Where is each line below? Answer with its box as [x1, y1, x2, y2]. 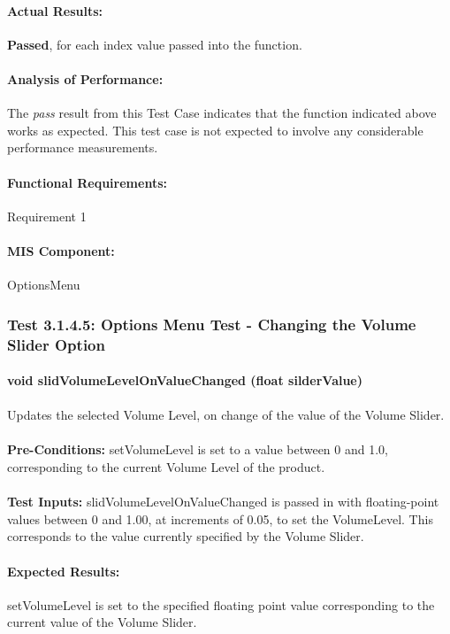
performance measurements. [7, 138, 158, 157]
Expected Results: [7, 561, 120, 580]
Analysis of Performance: [7, 69, 164, 88]
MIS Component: [7, 241, 115, 259]
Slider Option [7, 333, 105, 355]
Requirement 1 [7, 206, 87, 225]
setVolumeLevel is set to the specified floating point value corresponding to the [7, 595, 435, 614]
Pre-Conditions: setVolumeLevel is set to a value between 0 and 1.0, [7, 440, 388, 459]
